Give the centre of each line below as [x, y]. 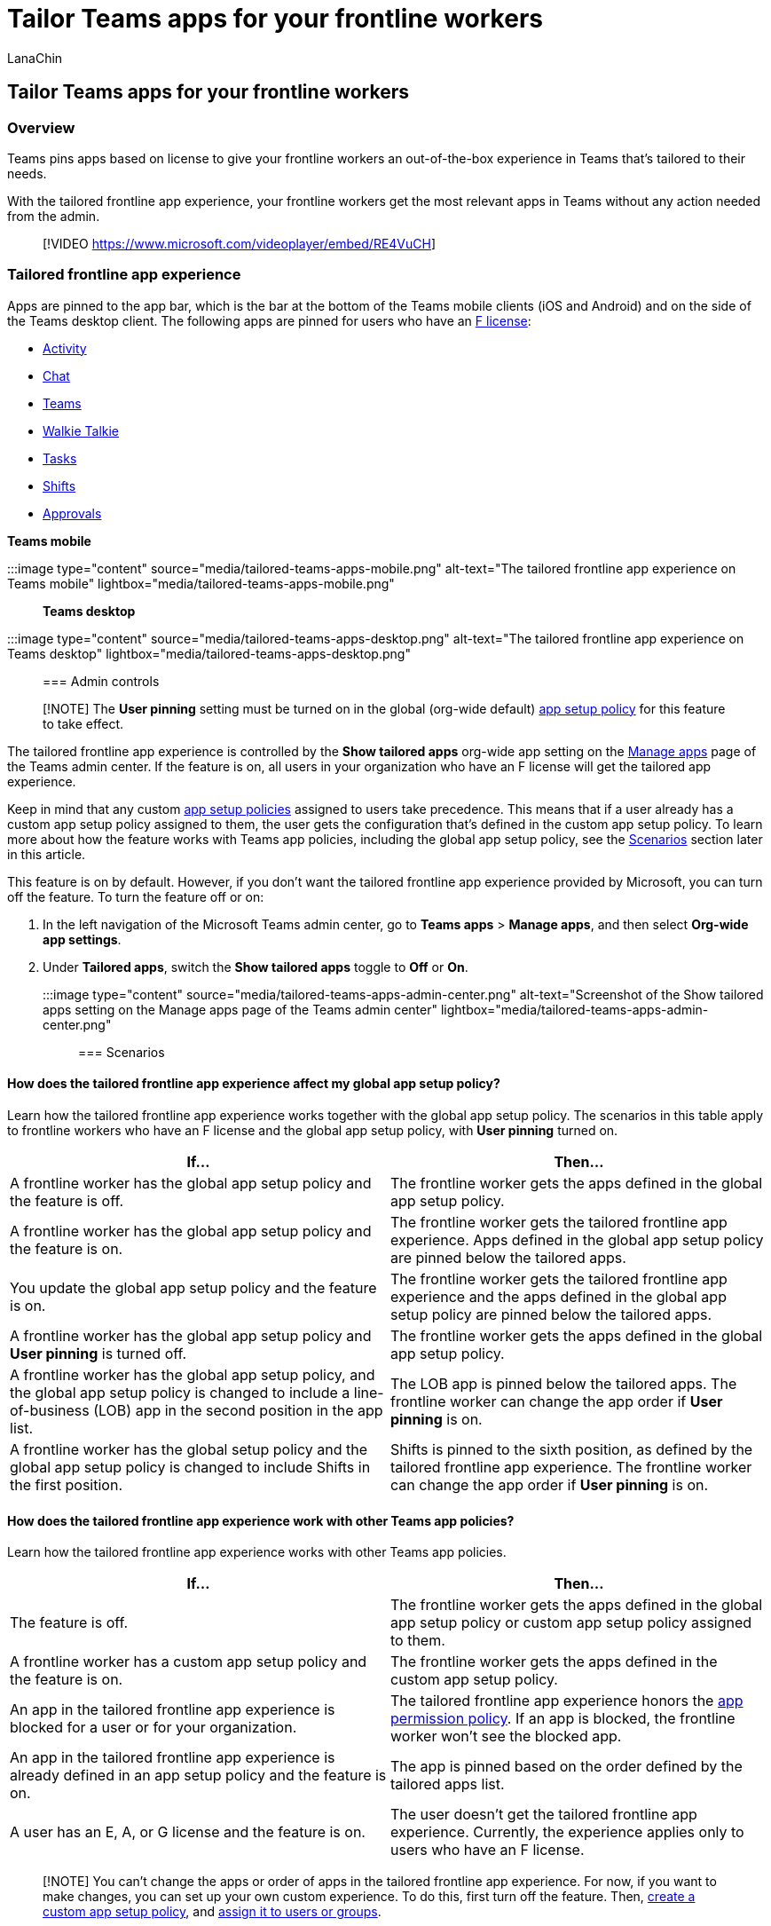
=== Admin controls [101, 681]
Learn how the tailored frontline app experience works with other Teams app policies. [257, 1552]
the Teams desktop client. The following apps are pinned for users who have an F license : [269, 320]
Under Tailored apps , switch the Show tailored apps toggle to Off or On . [256, 967]
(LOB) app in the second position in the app [238, 1410]
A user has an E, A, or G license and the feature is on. [188, 1832]
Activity [65, 348]
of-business [50, 1410]
